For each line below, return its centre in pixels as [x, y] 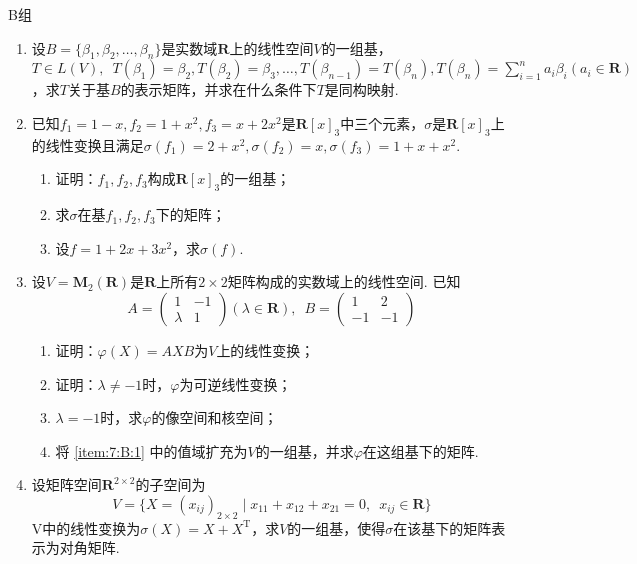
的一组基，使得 [336, 527]
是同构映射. [361, 89]
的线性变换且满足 [87, 144]
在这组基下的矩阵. [420, 450]
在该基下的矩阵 [442, 527]
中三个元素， [382, 122]
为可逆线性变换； [235, 383]
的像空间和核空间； [214, 417]
